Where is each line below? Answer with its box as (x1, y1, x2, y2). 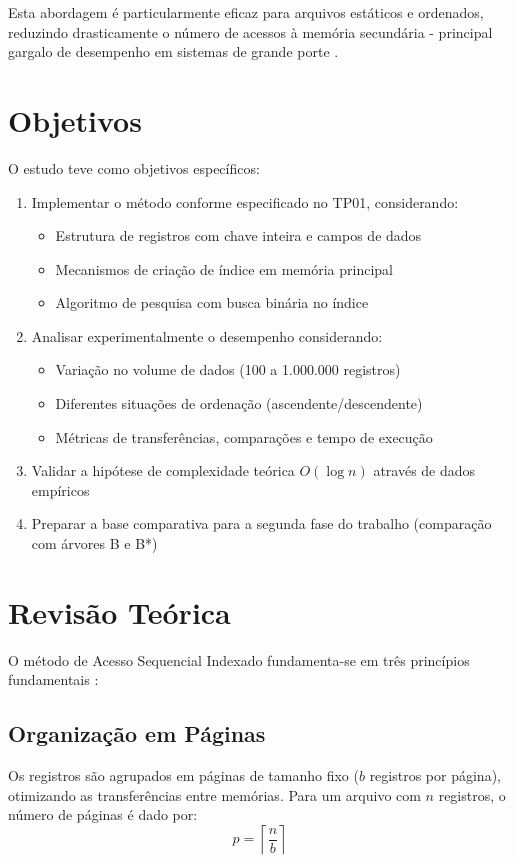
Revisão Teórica (8, 591, 231, 632)
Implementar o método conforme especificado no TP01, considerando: (31, 191, 459, 212)
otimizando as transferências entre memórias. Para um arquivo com (8, 784, 421, 805)
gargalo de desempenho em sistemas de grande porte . (8, 41, 339, 62)
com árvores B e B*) (31, 533, 158, 554)
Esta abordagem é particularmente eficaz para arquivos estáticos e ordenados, (8, 2, 484, 22)
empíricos (31, 479, 90, 500)
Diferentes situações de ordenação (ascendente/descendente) (55, 393, 423, 414)
